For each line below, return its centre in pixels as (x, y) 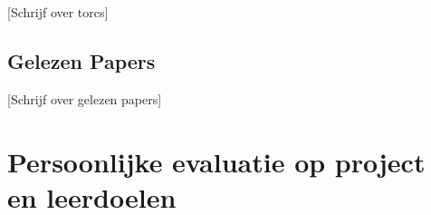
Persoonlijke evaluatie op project (216, 161)
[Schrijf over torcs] (58, 12)
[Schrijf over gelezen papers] (85, 98)
